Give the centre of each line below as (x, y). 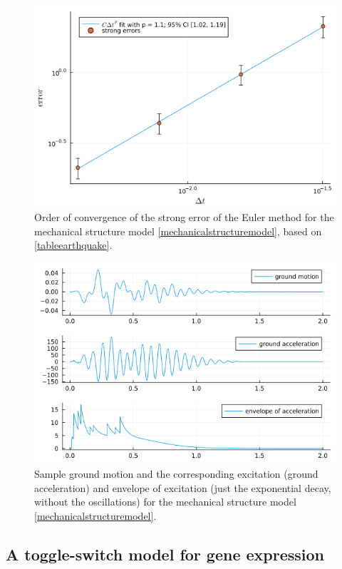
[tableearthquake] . (73, 245)
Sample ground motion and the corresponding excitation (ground (176, 474)
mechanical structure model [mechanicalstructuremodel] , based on (178, 231)
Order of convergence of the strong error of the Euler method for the (184, 217)
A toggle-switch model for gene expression (165, 554)
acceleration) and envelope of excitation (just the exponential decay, (183, 487)
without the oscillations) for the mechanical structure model (165, 502)
